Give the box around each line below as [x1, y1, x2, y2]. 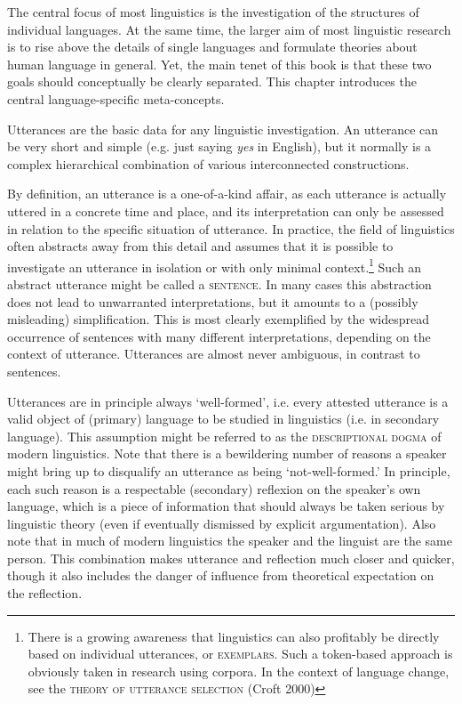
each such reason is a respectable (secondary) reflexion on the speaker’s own [7, 479, 421, 498]
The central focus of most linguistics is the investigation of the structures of [7, 3, 419, 20]
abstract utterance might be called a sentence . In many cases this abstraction [7, 274, 432, 293]
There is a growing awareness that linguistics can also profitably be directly [28, 627, 440, 645]
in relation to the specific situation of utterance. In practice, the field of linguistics [7, 219, 455, 238]
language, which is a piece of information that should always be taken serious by [7, 497, 445, 515]
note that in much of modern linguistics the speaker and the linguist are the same [7, 531, 452, 550]
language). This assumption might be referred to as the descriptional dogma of [7, 426, 442, 445]
